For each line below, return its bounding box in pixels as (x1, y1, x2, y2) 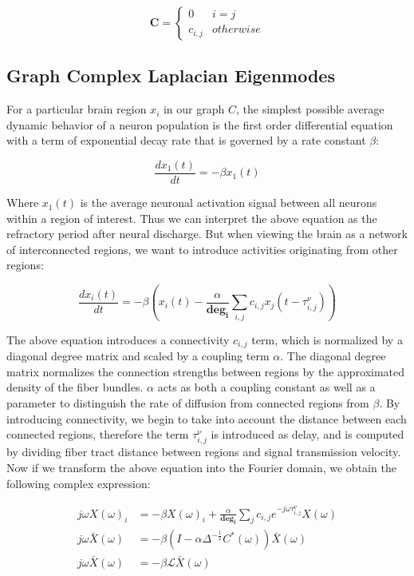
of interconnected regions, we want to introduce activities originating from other (6, 240, 398, 257)
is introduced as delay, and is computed (211, 426, 404, 443)
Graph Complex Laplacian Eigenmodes (6, 63, 335, 88)
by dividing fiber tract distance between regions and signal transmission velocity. (6, 443, 401, 460)
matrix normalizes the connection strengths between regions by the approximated (6, 363, 405, 379)
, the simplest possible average (235, 101, 384, 117)
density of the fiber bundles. (6, 379, 144, 395)
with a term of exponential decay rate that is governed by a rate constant (6, 132, 366, 149)
